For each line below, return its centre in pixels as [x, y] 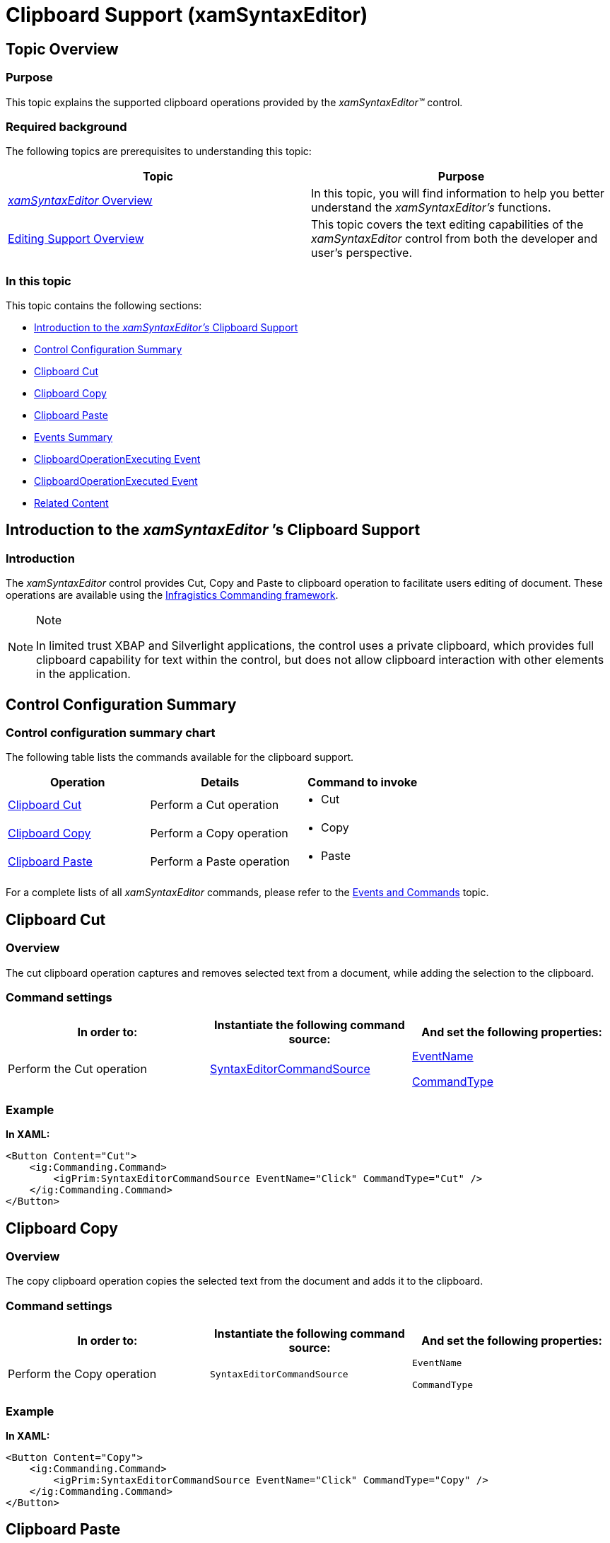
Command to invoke [363, 782]
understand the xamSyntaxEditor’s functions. [431, 208]
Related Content [71, 503]
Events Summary [74, 437]
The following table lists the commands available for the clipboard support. [180, 757]
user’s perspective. [362, 253]
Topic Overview [62, 49]
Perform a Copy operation [219, 833]
